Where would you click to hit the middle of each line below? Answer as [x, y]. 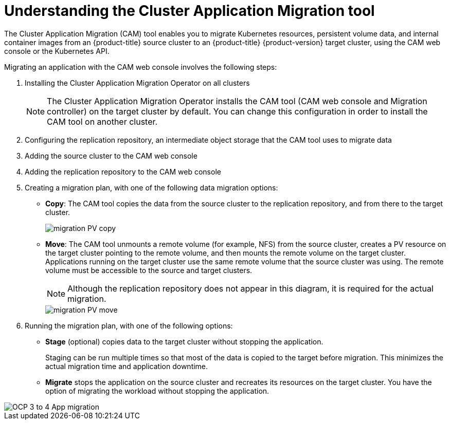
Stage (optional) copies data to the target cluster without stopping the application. [184, 341]
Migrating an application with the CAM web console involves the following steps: [141, 67]
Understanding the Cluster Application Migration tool [190, 11]
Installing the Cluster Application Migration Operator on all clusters [137, 83]
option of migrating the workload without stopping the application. [157, 391]
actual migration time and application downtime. [127, 366]
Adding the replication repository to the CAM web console [123, 171]
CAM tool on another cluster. [102, 121]
